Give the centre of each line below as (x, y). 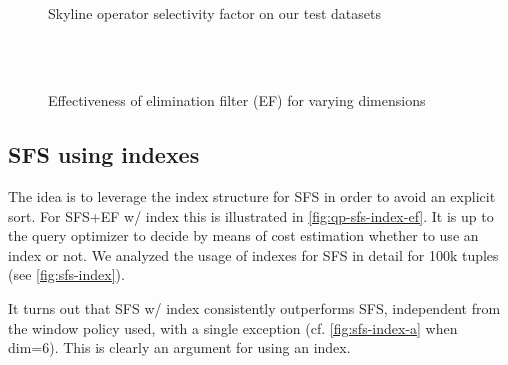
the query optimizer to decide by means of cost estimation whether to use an (243, 235)
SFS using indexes (104, 154)
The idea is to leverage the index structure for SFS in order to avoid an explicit (252, 195)
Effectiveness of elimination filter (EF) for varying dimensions (237, 100)
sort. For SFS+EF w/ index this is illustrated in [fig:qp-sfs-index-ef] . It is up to (251, 215)
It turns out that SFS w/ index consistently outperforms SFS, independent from (254, 307)
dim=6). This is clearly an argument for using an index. (179, 347)
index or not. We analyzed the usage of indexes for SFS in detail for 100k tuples (253, 254)
